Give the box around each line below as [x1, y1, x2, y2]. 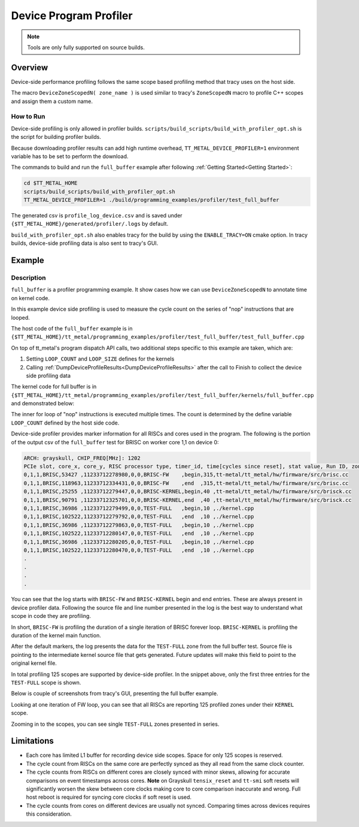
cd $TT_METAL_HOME [23, 180, 78, 187]
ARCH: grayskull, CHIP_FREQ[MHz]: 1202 [23, 455, 141, 461]
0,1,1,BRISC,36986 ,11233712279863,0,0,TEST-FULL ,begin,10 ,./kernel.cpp [23, 522, 254, 528]
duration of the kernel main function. [11, 632, 101, 639]
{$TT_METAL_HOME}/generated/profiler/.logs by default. [11, 220, 169, 228]
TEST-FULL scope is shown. [11, 679, 81, 686]
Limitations [11, 736, 54, 746]
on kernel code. [11, 294, 50, 302]
